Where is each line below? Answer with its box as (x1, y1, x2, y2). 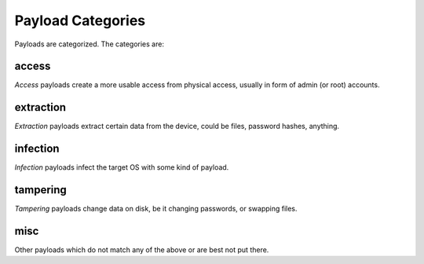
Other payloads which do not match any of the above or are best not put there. (14, 245, 269, 255)
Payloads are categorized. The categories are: (14, 39, 165, 49)
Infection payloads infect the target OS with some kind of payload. (14, 163, 229, 172)
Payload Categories (14, 12, 146, 29)
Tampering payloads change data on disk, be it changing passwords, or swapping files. (14, 204, 298, 214)
